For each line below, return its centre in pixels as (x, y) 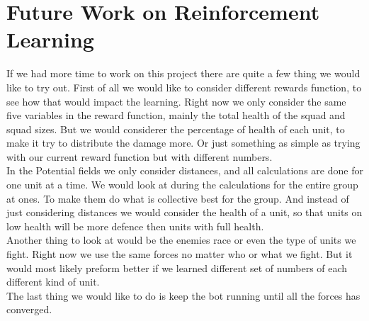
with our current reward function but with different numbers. (140, 156)
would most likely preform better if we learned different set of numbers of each (177, 267)
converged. (29, 309)
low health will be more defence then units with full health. (135, 226)
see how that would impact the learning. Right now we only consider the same (176, 101)
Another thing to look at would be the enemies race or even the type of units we (181, 240)
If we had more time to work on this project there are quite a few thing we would (183, 73)
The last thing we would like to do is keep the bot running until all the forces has (183, 295)
